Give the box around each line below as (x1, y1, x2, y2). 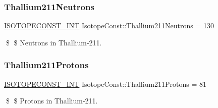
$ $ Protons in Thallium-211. (6, 95, 98, 106)
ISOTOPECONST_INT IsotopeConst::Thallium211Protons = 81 (4, 78, 207, 89)
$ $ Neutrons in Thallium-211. (6, 37, 102, 47)
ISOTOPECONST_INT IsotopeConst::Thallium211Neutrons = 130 (4, 20, 214, 31)
